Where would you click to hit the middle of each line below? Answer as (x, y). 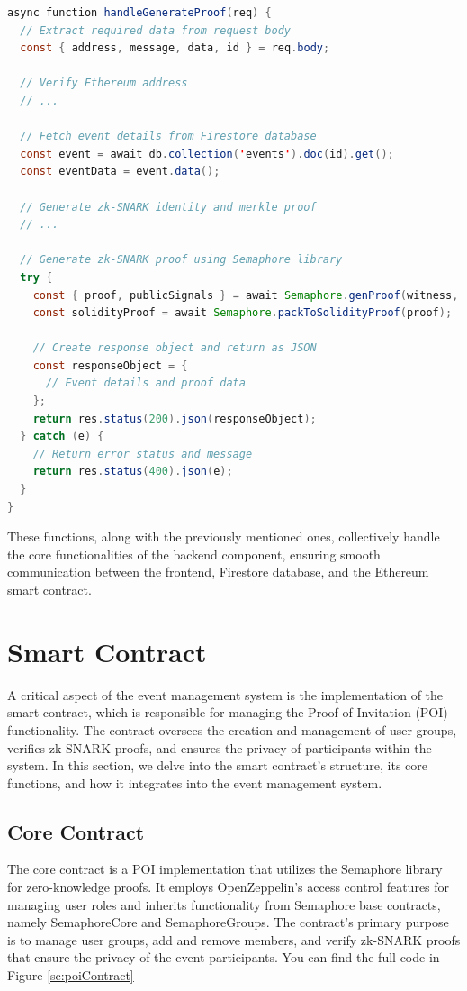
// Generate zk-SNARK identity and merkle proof (168, 207)
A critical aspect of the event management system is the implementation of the (225, 694)
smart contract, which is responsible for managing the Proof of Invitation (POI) (228, 712)
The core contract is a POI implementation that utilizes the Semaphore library (225, 869)
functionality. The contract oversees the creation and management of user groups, (232, 729)
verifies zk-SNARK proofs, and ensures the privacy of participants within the (220, 747)
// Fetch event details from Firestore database (168, 136)
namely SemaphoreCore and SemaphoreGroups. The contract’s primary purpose (228, 922)
